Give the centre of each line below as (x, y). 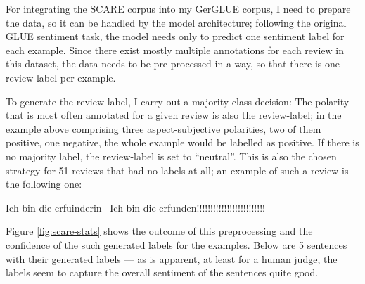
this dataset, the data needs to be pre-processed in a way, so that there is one (173, 64)
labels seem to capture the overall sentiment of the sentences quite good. (162, 272)
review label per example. (61, 77)
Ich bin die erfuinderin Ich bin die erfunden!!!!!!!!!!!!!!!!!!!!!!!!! (135, 207)
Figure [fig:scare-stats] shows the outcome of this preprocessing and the (159, 231)
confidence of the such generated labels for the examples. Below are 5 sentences (177, 244)
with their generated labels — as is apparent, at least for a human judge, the (172, 258)
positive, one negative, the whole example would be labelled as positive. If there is (182, 142)
